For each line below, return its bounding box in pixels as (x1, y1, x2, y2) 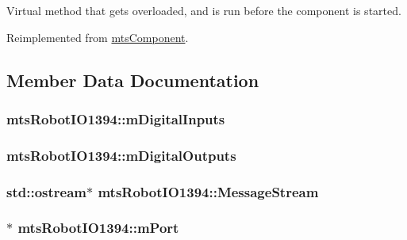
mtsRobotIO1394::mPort (17, 218, 179, 238)
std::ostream (6, 181, 86, 201)
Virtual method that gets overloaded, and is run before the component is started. (6, 2, 401, 18)
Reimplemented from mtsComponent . (6, 29, 189, 45)
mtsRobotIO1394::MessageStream (98, 181, 319, 201)
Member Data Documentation (6, 67, 259, 92)
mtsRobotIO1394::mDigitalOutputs (6, 145, 236, 165)
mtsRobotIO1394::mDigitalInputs (6, 109, 225, 128)
